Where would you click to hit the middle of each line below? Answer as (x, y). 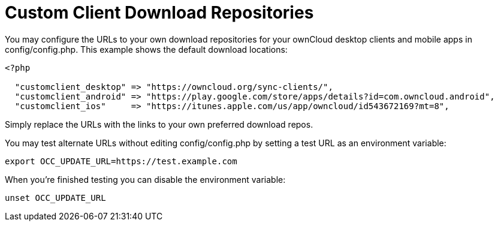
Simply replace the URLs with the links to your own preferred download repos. (159, 124)
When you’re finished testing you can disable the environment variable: (145, 179)
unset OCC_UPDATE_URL (55, 198)
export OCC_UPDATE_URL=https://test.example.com (121, 161)
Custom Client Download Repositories (159, 13)
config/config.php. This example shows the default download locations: (146, 49)
